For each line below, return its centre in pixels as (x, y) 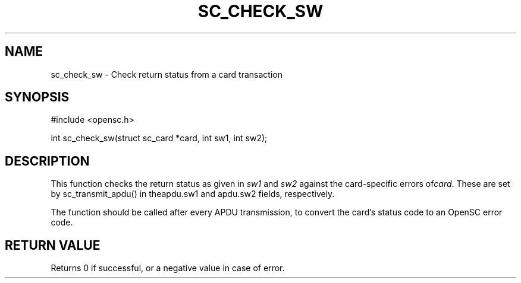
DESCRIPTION (47, 161)
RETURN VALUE (53, 245)
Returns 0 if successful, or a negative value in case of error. (168, 268)
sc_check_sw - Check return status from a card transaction (167, 74)
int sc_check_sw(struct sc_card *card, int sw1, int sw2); (159, 138)
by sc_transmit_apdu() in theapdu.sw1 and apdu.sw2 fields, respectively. (193, 194)
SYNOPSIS (37, 97)
